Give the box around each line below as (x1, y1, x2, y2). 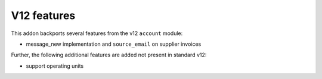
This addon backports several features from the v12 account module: (11, 30, 183, 37)
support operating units (26, 62, 84, 69)
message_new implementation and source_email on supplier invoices (26, 40, 202, 48)
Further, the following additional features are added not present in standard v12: (11, 51, 207, 59)
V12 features (11, 9, 76, 22)
